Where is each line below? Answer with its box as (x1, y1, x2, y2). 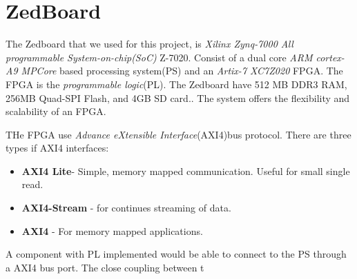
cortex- (316, 50, 345, 64)
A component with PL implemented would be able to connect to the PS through (6, 247, 347, 261)
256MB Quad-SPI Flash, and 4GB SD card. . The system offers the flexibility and (6, 90, 350, 105)
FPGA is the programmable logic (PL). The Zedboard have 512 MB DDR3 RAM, (6, 76, 347, 91)
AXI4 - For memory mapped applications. (21, 223, 203, 238)
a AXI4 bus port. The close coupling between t (6, 260, 204, 274)
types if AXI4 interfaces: (6, 141, 109, 155)
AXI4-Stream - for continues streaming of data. (21, 200, 231, 215)
